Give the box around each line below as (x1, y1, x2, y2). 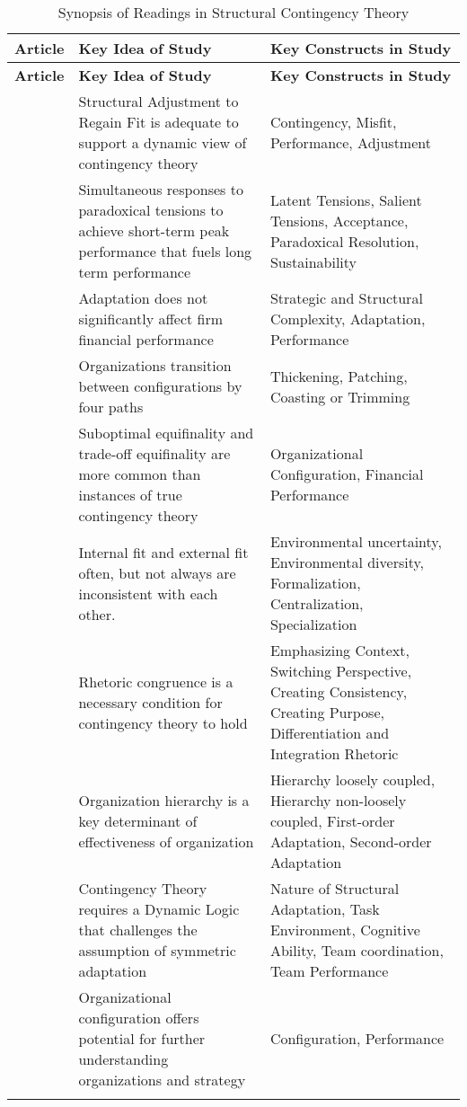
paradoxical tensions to (78, 199, 224, 220)
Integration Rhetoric (269, 743, 399, 764)
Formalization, (269, 572, 361, 593)
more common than (78, 464, 201, 484)
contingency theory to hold (78, 712, 248, 733)
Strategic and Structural (269, 288, 423, 308)
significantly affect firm (78, 308, 224, 329)
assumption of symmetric (78, 940, 236, 961)
